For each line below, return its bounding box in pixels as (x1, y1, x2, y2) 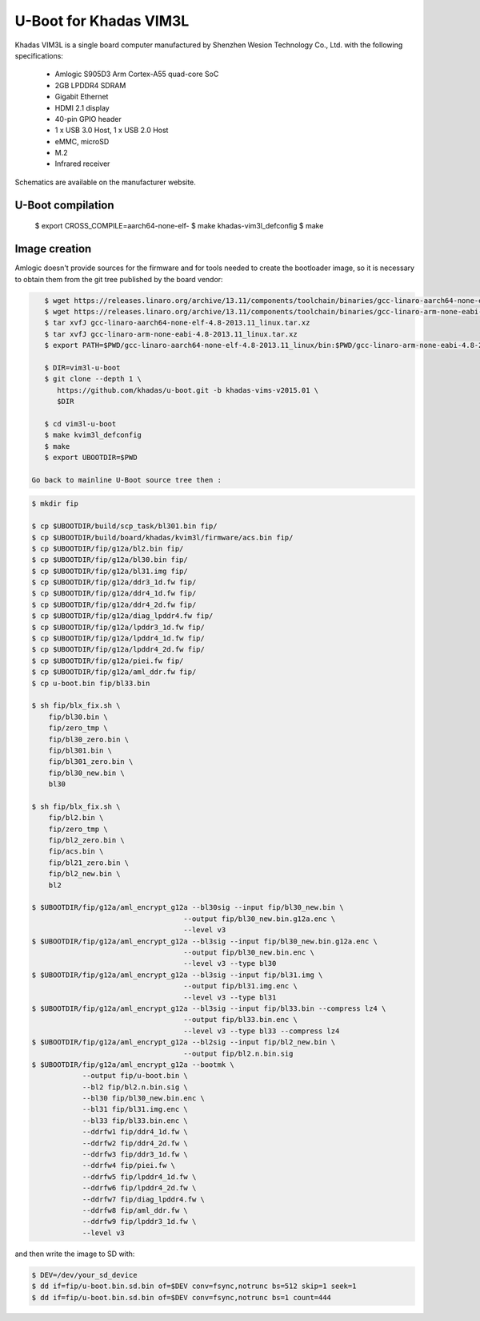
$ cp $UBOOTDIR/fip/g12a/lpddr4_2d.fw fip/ (31, 645, 206, 654)
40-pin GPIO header (54, 114, 122, 123)
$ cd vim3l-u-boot (44, 419, 117, 428)
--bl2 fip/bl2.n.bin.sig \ (82, 1082, 188, 1092)
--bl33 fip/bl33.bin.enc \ (82, 1116, 188, 1125)
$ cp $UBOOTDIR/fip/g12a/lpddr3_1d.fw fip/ (31, 622, 206, 632)
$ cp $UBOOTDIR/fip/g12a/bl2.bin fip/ (31, 543, 184, 553)
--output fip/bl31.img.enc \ (183, 982, 298, 991)
